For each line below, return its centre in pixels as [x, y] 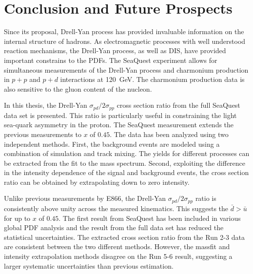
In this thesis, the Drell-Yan [46, 105]
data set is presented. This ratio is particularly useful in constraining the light [120, 115]
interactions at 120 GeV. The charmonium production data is [152, 79]
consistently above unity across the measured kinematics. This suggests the [116, 208]
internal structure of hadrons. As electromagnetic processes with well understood [125, 41]
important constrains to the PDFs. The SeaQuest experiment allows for [111, 60]
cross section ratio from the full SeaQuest [178, 105]
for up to [17, 218]
